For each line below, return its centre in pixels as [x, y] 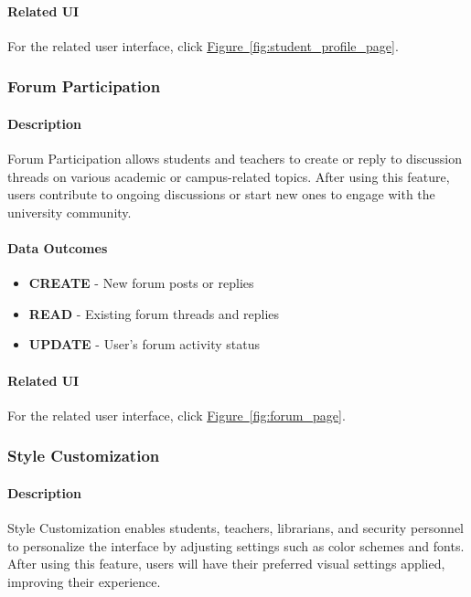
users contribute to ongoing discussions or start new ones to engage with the [221, 194]
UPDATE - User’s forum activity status [145, 344]
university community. [70, 212]
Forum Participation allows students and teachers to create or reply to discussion [235, 159]
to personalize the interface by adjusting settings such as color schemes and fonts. [236, 545]
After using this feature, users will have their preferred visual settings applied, [226, 564]
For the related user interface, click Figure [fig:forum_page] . [177, 415]
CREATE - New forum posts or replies [141, 283]
